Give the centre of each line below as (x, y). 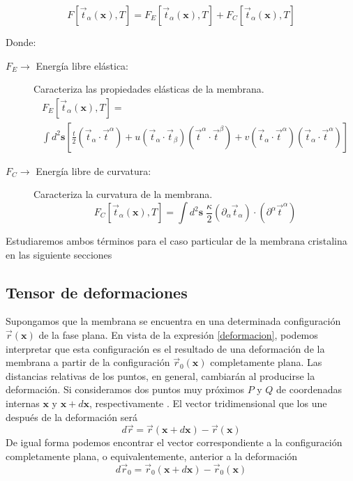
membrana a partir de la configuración (88, 362)
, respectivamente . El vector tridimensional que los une (208, 403)
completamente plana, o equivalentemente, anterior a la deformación (152, 456)
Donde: (21, 42)
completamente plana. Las (266, 362)
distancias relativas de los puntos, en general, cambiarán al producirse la (160, 375)
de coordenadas (309, 389)
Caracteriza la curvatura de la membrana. (123, 194)
